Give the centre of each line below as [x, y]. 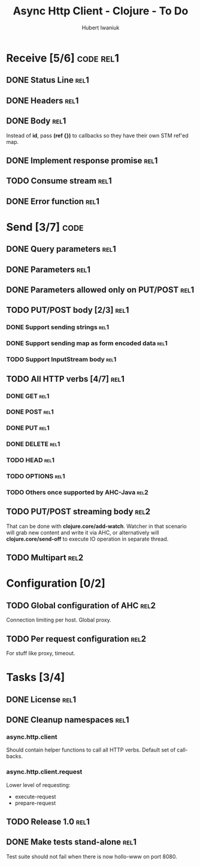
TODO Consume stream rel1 [59, 181]
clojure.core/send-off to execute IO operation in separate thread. [87, 539]
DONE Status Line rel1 [48, 80]
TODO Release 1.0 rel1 [48, 822]
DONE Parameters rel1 [49, 269]
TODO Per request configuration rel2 [76, 639]
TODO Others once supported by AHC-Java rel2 [77, 493]
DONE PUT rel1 [28, 428]
